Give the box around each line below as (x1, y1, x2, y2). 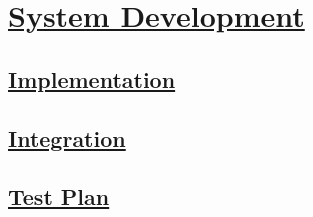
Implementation (8, 63, 176, 94)
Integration (8, 122, 126, 153)
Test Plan (8, 181, 110, 212)
